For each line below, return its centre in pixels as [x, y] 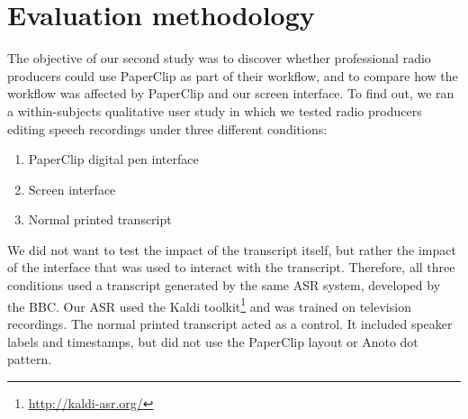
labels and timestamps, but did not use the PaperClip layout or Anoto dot [213, 341]
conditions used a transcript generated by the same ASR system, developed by [224, 285]
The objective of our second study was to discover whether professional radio [219, 58]
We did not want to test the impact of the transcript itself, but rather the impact [232, 249]
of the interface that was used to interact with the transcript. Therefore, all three [231, 267]
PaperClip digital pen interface [113, 159]
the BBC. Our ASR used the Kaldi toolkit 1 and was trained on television [209, 305]
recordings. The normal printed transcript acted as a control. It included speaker [230, 323]
